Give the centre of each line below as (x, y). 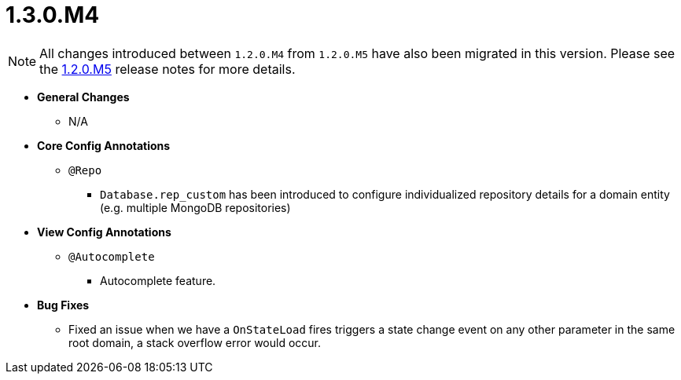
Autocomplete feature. (158, 280)
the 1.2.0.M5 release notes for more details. (167, 69)
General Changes (83, 97)
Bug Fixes (63, 305)
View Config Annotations (104, 232)
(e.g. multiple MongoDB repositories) (195, 207)
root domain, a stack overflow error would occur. (195, 342)
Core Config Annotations (104, 145)
